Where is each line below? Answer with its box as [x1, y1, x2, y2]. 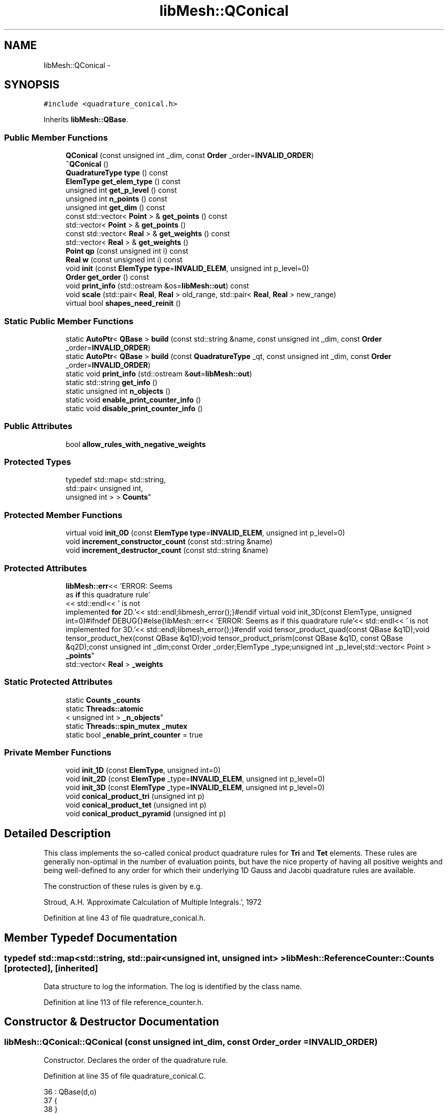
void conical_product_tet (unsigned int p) [65, 800, 207, 810]
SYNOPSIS [4, 78, 60, 92]
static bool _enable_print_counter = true [65, 730, 203, 739]
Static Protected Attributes [4, 677, 113, 687]
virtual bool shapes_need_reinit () [65, 299, 181, 308]
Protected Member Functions [4, 509, 123, 520]
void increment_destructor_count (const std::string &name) [65, 546, 268, 555]
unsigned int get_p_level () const [65, 186, 177, 195]
